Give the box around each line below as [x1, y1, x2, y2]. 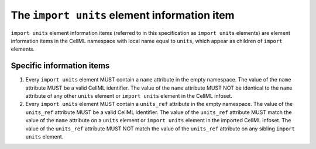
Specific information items [11, 61, 110, 71]
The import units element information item [11, 9, 235, 22]
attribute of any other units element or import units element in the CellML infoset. [25, 93, 232, 100]
